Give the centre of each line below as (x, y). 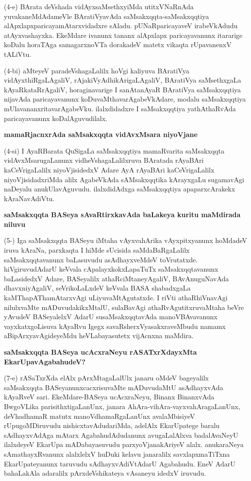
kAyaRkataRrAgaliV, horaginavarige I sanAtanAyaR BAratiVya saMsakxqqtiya (123, 89)
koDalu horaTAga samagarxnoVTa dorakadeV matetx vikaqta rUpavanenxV (118, 44)
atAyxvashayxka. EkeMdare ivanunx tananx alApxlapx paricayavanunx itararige (123, 35)
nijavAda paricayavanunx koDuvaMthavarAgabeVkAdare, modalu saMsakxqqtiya (125, 99)
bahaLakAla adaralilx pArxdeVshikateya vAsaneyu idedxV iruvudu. (105, 473)
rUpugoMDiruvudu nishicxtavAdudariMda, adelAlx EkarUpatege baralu (112, 425)
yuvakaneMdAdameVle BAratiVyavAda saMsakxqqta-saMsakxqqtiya (107, 16)
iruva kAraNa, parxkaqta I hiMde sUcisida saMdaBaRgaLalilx (97, 250)
